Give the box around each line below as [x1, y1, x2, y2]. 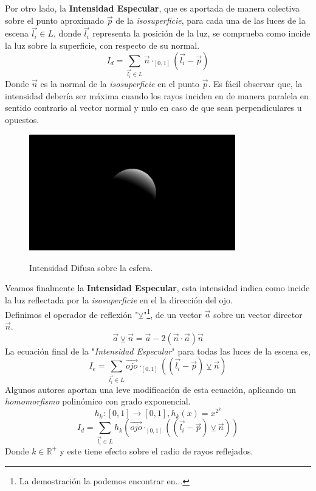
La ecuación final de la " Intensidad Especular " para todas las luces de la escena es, [5, 344, 311, 357]
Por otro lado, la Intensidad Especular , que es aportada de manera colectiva [5, 2, 300, 14]
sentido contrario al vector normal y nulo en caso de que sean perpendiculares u [5, 101, 302, 114]
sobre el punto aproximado [5, 13, 105, 26]
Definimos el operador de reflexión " [5, 308, 139, 320]
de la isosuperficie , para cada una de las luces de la [115, 13, 306, 26]
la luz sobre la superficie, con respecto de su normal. [5, 39, 200, 51]
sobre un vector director [213, 308, 303, 320]
